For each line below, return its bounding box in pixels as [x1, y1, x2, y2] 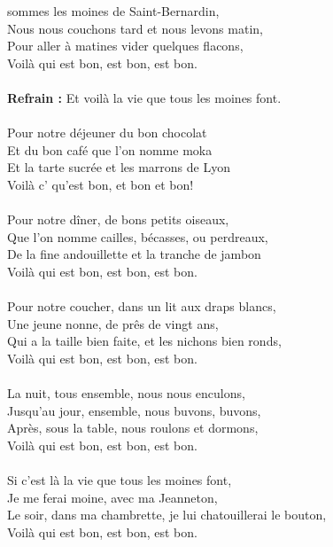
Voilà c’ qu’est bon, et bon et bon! [7, 175, 194, 193]
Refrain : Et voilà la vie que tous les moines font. [7, 88, 282, 106]
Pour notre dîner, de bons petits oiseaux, [7, 210, 229, 229]
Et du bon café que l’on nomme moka [7, 140, 213, 159]
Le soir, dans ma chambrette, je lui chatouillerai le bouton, [7, 505, 327, 524]
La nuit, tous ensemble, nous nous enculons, [7, 384, 245, 402]
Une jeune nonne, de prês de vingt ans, [7, 314, 219, 332]
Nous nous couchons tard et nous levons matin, [7, 19, 263, 37]
